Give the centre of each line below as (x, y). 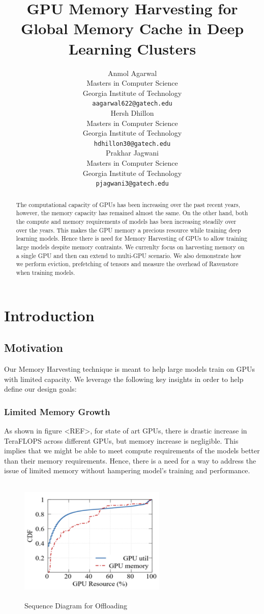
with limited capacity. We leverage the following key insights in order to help (124, 379)
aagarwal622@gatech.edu (132, 104)
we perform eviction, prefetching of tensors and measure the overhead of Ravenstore (127, 264)
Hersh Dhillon (132, 112)
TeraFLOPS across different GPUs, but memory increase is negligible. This (121, 440)
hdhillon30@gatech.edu (132, 144)
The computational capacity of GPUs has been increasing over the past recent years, (128, 204)
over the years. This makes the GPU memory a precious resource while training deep (128, 230)
